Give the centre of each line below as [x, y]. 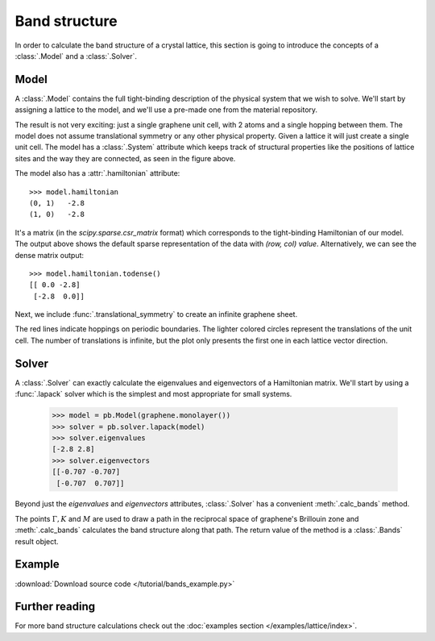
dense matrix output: [50, 255]
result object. [37, 541]
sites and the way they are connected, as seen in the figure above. [125, 158]
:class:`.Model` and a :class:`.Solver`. [76, 56]
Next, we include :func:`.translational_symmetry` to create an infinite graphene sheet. [156, 314]
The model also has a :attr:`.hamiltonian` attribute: [97, 173]
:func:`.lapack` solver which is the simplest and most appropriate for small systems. [153, 394]
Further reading [55, 607]
